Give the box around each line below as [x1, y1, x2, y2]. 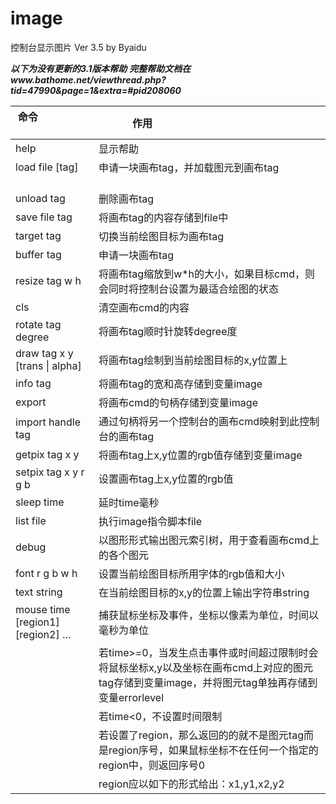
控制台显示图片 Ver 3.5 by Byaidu [10, 41, 147, 53]
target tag [15, 228, 62, 242]
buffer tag [15, 247, 62, 261]
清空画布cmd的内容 [98, 300, 190, 314]
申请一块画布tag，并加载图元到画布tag [98, 160, 280, 174]
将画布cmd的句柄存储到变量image [98, 395, 258, 409]
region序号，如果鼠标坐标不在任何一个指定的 [108, 743, 319, 757]
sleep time [15, 495, 65, 509]
